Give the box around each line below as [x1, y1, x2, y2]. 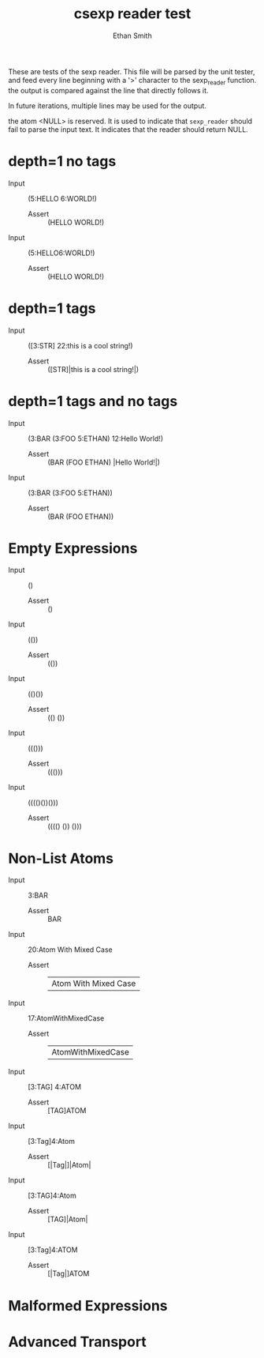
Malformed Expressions [8, 1296, 168, 1315]
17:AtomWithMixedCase [28, 1014, 105, 1023]
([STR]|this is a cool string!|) [47, 364, 139, 374]
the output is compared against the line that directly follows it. [8, 85, 209, 95]
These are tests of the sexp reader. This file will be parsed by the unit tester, [8, 66, 255, 76]
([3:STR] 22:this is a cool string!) [28, 340, 133, 350]
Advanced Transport [8, 1333, 147, 1351]
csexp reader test [73, 5, 191, 23]
